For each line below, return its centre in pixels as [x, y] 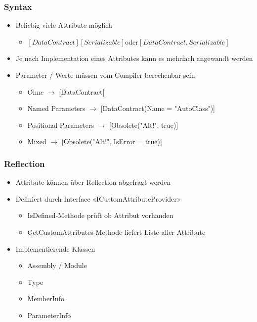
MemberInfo [46, 298]
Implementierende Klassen [55, 248]
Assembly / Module [57, 265]
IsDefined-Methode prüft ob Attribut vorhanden [100, 215]
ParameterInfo [49, 315]
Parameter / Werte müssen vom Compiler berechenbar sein [105, 75]
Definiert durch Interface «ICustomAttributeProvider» [98, 198]
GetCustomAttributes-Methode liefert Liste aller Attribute [116, 232]
